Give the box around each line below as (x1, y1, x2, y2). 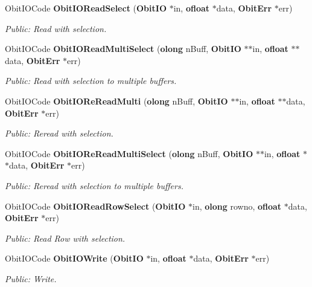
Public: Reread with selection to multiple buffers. (5, 179, 183, 192)
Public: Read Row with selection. (5, 231, 126, 244)
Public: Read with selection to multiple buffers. (5, 74, 177, 87)
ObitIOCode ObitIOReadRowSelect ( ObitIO (5, 199, 186, 212)
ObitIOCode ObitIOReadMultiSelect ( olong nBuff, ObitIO (5, 42, 241, 55)
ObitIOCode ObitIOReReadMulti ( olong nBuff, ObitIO (5, 94, 228, 107)
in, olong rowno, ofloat (192, 199, 282, 212)
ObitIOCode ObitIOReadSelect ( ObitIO (5, 2, 167, 14)
